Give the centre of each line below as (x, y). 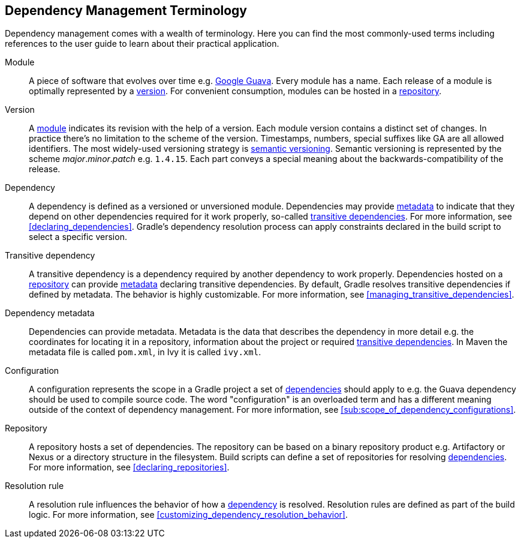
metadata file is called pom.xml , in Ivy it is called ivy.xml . (145, 352)
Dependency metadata (50, 313)
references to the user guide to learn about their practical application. (142, 44)
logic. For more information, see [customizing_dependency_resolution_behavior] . (188, 515)
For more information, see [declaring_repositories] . (129, 467)
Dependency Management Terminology (126, 10)
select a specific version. (78, 237)
